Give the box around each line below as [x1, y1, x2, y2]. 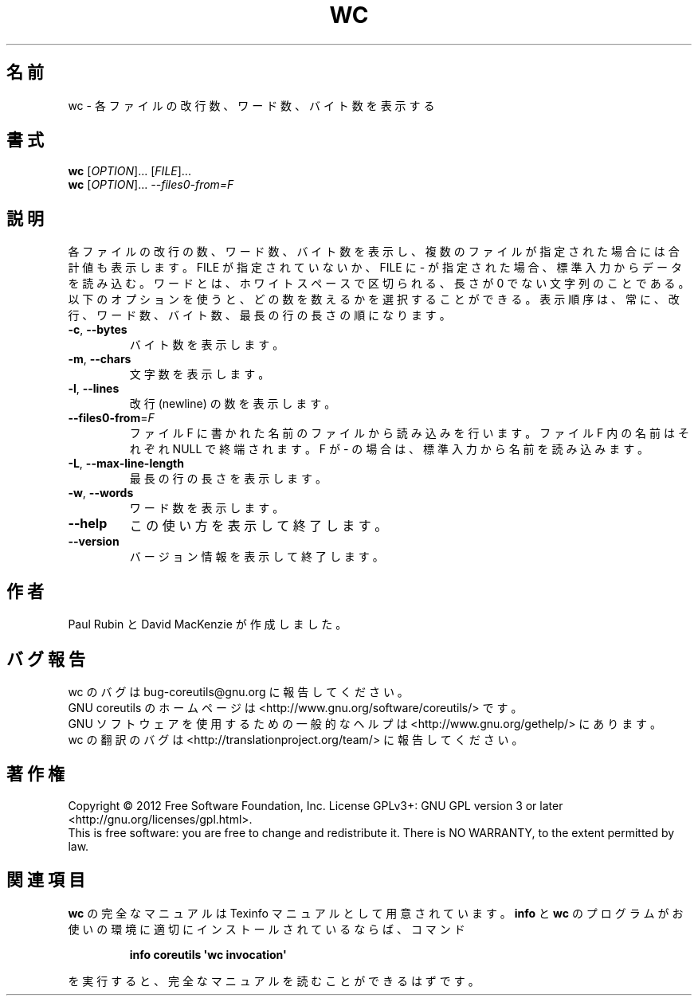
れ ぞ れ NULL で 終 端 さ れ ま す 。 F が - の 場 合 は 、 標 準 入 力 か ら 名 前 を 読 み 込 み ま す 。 [129, 442, 649, 456]
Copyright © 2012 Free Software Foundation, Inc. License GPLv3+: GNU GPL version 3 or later [68, 798, 563, 812]
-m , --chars [68, 352, 131, 366]
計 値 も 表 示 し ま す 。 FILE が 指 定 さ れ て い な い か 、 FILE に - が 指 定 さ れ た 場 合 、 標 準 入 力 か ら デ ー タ [68, 260, 682, 275]
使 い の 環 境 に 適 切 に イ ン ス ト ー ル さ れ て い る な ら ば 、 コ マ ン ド [68, 922, 465, 936]
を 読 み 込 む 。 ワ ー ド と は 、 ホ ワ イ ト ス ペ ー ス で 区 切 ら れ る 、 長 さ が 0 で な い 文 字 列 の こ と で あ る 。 [68, 276, 690, 291]
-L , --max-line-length [68, 456, 184, 471]
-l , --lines [68, 382, 120, 396]
